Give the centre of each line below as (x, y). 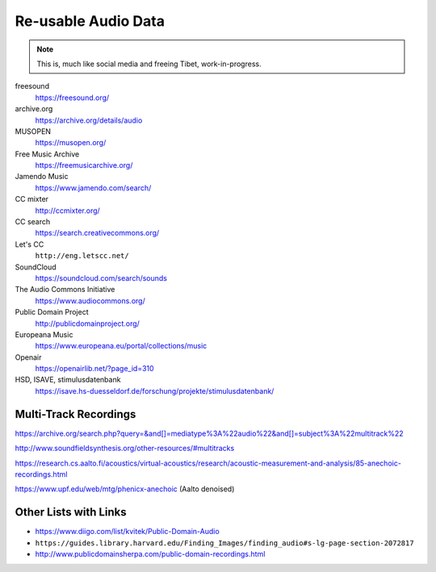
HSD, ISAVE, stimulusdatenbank (68, 380)
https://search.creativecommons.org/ (97, 233)
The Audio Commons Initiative (65, 290)
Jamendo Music (42, 177)
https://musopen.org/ (71, 143)
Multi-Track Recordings (75, 414)
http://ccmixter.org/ (67, 211)
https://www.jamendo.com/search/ (93, 188)
